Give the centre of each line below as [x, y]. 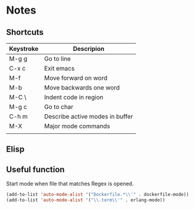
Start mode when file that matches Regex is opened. [70, 184]
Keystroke [24, 49]
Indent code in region [74, 97]
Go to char [59, 107]
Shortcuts [25, 32]
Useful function [35, 169]
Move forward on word [76, 78]
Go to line [57, 59]
